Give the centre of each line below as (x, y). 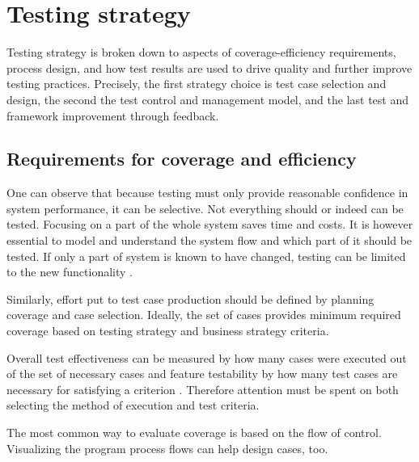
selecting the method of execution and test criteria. (133, 405)
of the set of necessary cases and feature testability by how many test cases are (202, 374)
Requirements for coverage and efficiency (182, 159)
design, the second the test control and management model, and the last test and (207, 99)
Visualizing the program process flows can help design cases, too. (167, 448)
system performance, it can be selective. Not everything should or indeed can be (205, 208)
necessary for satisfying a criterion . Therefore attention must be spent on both (203, 389)
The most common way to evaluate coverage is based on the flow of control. (194, 433)
